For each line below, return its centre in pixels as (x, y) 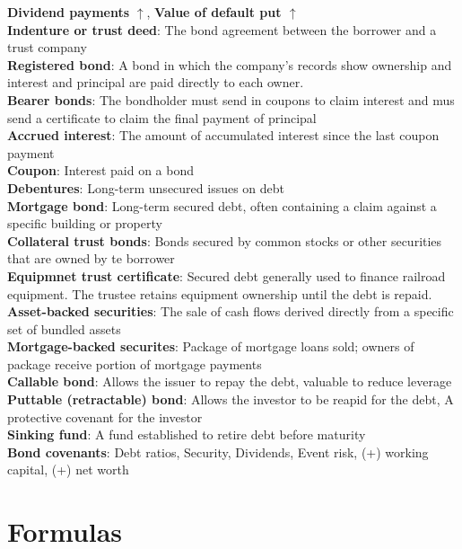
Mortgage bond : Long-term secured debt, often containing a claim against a (222, 205)
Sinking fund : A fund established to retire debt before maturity (187, 434)
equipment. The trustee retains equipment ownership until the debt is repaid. (220, 293)
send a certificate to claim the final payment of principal (162, 117)
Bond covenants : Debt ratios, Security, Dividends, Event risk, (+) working (218, 452)
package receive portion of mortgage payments (135, 363)
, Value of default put (214, 12)
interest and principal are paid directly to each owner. (156, 82)
